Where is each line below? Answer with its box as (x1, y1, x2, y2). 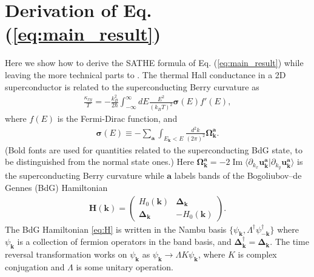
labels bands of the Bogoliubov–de (174, 169, 302, 182)
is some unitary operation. (76, 260, 173, 273)
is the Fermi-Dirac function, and (57, 112, 178, 125)
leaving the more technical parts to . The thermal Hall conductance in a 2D (5, 68, 286, 81)
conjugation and (5, 260, 65, 273)
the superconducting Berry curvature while (5, 169, 164, 182)
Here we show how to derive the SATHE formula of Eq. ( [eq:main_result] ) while (5, 56, 304, 69)
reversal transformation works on (5, 248, 127, 261)
